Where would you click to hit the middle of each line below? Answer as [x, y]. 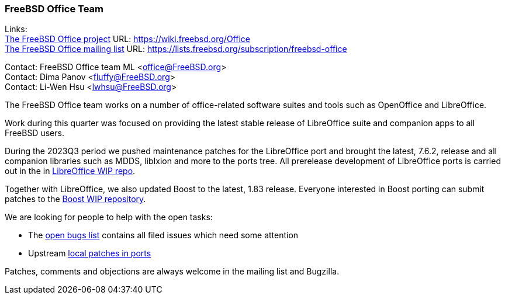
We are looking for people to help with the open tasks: [109, 217]
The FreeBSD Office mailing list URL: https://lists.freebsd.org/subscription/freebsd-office [176, 49]
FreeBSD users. [34, 133]
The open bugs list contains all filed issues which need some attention [163, 235]
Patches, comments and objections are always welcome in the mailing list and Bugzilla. [172, 272]
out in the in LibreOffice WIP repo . [70, 171]
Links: [16, 29]
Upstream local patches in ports [90, 253]
